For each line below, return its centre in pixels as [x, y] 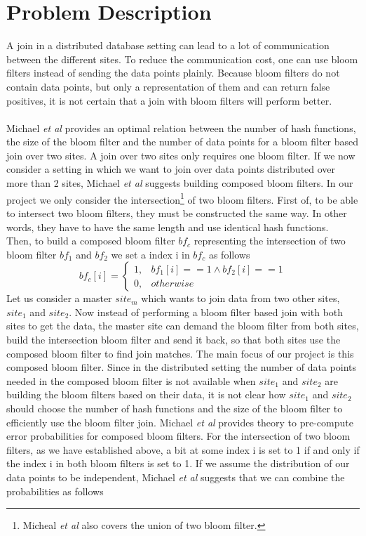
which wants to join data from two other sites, [240, 298]
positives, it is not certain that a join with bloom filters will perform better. [169, 100]
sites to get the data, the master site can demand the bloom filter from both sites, [183, 326]
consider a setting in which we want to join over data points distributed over [171, 169]
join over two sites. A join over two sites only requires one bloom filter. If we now [181, 155]
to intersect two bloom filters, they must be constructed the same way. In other [177, 213]
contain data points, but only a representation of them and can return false [168, 86]
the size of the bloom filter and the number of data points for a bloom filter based [183, 142]
